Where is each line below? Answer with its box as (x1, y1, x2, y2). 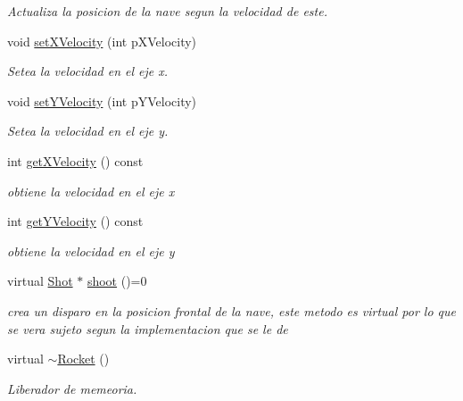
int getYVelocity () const (7, 212, 144, 230)
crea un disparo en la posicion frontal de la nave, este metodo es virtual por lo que (7, 301, 456, 320)
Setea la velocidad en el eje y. (7, 121, 169, 140)
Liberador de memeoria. (7, 379, 137, 397)
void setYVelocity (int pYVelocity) (7, 91, 197, 110)
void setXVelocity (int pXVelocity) (7, 31, 197, 50)
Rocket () (57, 349, 110, 368)
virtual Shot (7, 272, 73, 290)
